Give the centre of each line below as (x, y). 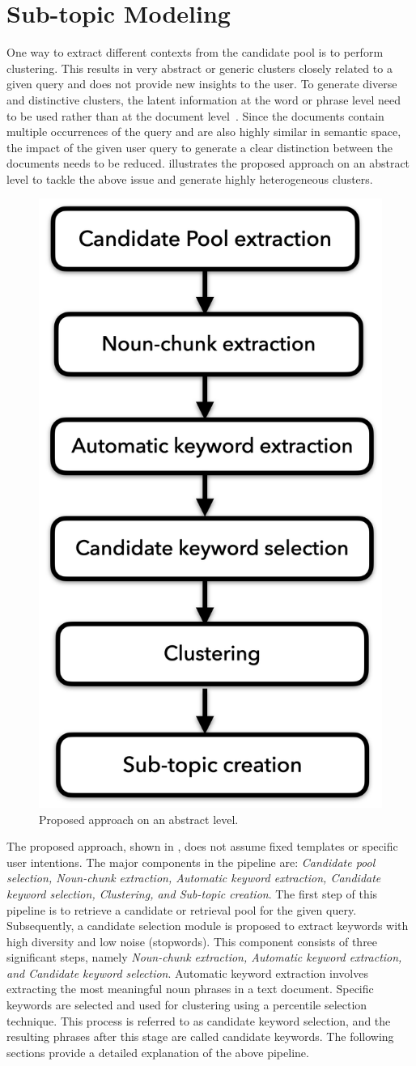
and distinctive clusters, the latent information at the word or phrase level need (204, 99)
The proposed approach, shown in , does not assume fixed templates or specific (202, 846)
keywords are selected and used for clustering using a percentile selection (187, 1005)
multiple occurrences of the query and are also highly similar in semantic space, (204, 132)
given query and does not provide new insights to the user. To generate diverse (202, 84)
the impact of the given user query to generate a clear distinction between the (200, 147)
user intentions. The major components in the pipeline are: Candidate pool (191, 862)
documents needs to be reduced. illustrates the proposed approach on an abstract (208, 163)
